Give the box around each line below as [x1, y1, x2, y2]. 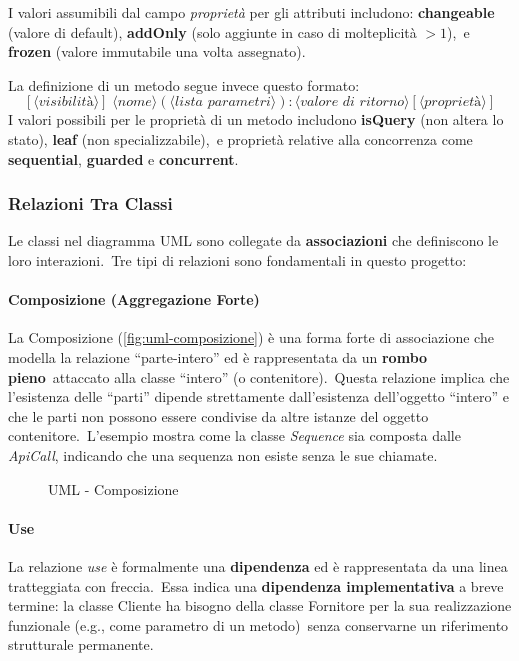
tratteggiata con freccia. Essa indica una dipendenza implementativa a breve [8, 575, 504, 596]
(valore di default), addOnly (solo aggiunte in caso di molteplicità [8, 21, 417, 42]
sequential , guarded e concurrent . [8, 148, 239, 169]
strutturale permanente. [8, 634, 154, 655]
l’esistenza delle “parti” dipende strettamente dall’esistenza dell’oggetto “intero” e [8, 386, 509, 407]
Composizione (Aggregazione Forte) [8, 289, 260, 310]
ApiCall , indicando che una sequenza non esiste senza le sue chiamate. [8, 444, 438, 465]
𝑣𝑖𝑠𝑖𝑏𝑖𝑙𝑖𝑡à [38, 95, 94, 110]
